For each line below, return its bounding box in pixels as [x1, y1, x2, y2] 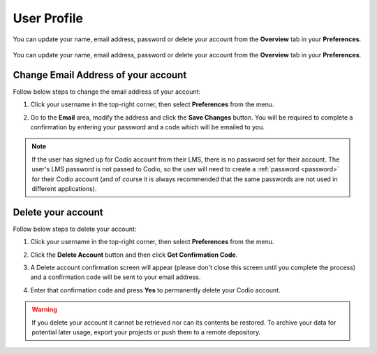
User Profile [13, 10, 84, 26]
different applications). [31, 184, 97, 192]
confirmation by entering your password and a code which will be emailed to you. [30, 123, 265, 132]
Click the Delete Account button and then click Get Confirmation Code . [30, 250, 238, 259]
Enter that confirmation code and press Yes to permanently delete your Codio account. [30, 285, 281, 294]
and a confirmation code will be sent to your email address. [30, 273, 201, 281]
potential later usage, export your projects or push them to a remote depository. [31, 328, 261, 336]
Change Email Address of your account [13, 69, 187, 80]
